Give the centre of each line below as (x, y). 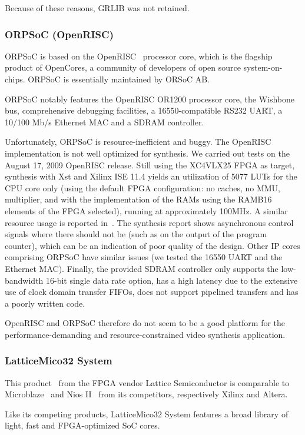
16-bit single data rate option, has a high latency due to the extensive (172, 280)
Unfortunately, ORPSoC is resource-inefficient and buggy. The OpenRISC (138, 142)
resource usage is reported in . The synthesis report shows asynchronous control (149, 222)
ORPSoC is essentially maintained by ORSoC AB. (119, 79)
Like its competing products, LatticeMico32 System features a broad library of (147, 414)
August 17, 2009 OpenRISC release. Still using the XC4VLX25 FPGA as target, (150, 165)
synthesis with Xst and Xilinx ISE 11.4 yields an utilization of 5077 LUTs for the (151, 176)
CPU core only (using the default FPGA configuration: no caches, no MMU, (143, 187)
